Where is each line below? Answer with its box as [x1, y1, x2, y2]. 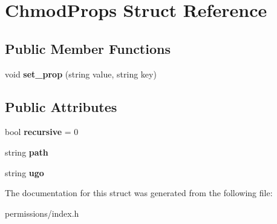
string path [5, 145, 48, 158]
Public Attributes [5, 97, 117, 116]
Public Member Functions [5, 39, 171, 58]
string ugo [5, 166, 44, 179]
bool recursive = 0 [5, 125, 79, 138]
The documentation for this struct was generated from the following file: [5, 186, 273, 199]
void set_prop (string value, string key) [5, 67, 157, 80]
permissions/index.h [5, 206, 79, 219]
